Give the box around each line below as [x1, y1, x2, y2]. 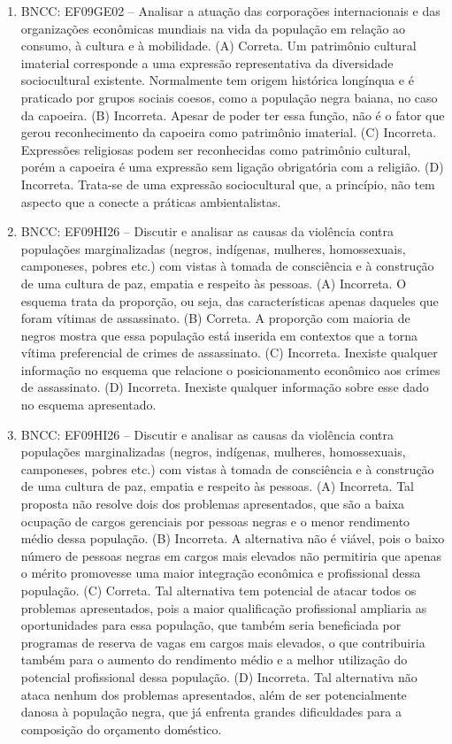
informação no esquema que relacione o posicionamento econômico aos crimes [20, 360, 441, 379]
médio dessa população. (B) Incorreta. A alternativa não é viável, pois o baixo [20, 529, 445, 548]
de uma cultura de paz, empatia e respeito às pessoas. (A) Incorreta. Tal [20, 477, 415, 495]
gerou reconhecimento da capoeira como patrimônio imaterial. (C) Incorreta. [20, 123, 437, 142]
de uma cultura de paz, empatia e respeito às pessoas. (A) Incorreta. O [20, 273, 407, 292]
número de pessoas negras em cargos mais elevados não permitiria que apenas [20, 546, 441, 564]
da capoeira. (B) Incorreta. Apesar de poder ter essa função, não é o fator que [20, 105, 445, 124]
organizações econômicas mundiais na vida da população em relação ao [20, 19, 406, 37]
